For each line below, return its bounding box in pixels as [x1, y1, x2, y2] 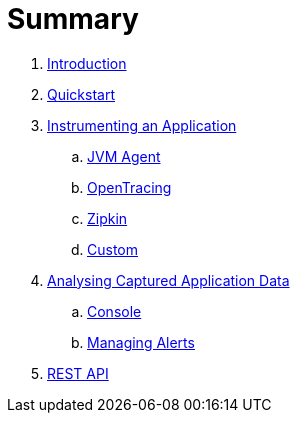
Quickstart [47, 85, 116, 103]
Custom [87, 240, 138, 258]
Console [87, 302, 142, 320]
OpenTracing [87, 178, 172, 196]
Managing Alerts [87, 333, 195, 351]
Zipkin [87, 209, 128, 227]
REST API [47, 364, 109, 382]
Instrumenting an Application [47, 116, 237, 134]
